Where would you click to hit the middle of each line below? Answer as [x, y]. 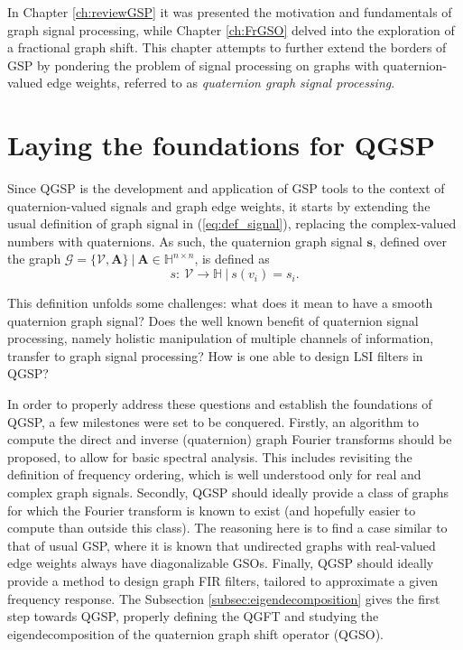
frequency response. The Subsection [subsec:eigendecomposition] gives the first [224, 598]
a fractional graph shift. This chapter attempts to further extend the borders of [227, 47]
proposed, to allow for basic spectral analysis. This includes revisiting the [210, 456]
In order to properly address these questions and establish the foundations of [220, 404]
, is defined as [232, 259]
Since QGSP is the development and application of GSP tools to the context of [226, 188]
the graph [34, 259]
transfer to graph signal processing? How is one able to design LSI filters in [215, 355]
